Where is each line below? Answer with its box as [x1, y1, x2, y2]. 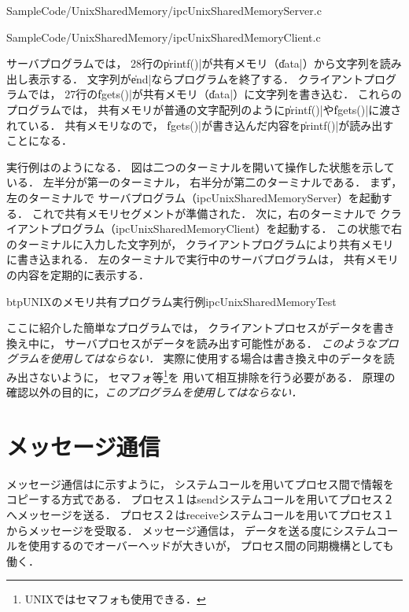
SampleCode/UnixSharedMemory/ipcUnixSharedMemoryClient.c [6, 28, 321, 45]
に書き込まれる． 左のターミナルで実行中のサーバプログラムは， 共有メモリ [6, 251, 399, 267]
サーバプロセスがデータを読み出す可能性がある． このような [64, 334, 377, 351]
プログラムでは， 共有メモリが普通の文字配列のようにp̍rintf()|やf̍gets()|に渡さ [6, 101, 402, 117]
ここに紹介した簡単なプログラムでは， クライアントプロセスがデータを [6, 319, 373, 336]
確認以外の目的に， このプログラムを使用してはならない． [6, 384, 303, 400]
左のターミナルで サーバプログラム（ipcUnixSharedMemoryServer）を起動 [6, 189, 381, 205]
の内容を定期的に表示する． [6, 266, 149, 282]
